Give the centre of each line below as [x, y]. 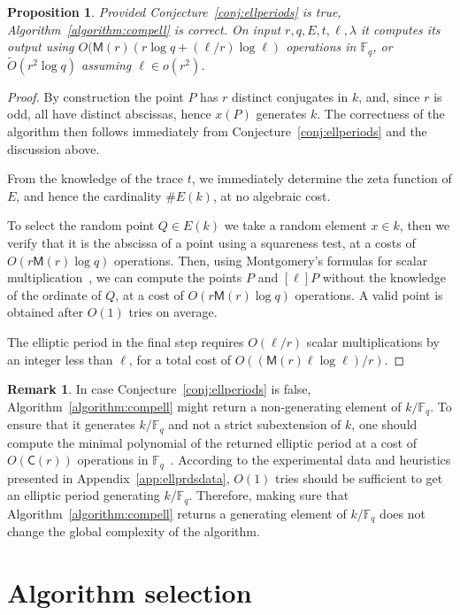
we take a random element [295, 225]
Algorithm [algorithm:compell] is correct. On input [144, 29]
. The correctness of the [381, 114]
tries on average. [173, 312]
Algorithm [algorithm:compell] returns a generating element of [177, 513]
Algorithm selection [130, 592]
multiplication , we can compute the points [125, 277]
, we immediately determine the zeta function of [322, 178]
